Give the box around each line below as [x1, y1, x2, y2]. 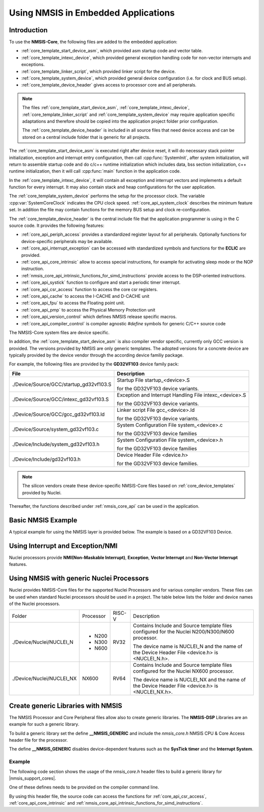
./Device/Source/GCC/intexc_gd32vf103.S [12, 396, 109, 403]
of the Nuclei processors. [9, 601, 61, 607]
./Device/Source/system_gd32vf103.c [12, 426, 99, 432]
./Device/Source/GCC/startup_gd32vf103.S [12, 381, 112, 387]
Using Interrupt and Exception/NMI [9, 541, 118, 550]
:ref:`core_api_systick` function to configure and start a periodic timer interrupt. [21, 279, 181, 286]
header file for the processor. [9, 737, 68, 743]
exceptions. [21, 62, 45, 68]
